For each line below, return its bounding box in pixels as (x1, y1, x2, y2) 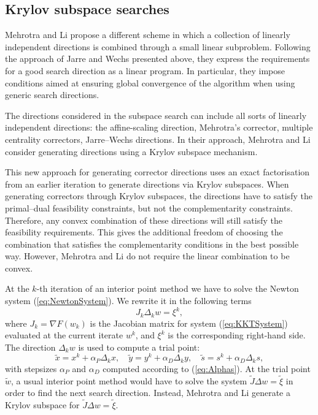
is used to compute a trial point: (78, 340, 200, 353)
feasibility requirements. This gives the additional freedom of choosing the (5, 226, 283, 238)
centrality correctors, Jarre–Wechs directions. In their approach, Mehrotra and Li (5, 132, 311, 145)
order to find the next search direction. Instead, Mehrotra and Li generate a (5, 386, 290, 399)
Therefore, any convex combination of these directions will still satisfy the (5, 213, 282, 226)
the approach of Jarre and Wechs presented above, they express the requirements (5, 52, 310, 65)
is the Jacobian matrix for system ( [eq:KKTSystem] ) (90, 316, 288, 329)
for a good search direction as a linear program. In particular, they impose (5, 64, 285, 77)
